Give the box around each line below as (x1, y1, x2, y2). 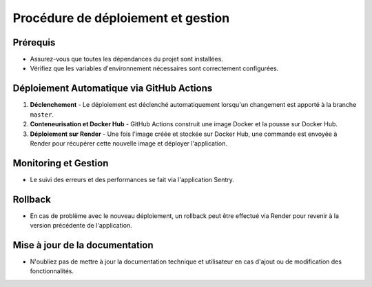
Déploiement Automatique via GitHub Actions (12, 83, 213, 95)
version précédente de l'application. (30, 221, 132, 230)
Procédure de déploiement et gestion (12, 10, 230, 26)
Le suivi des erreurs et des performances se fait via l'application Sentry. (30, 175, 234, 184)
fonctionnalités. (30, 267, 74, 275)
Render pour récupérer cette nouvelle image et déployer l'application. (30, 139, 227, 148)
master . (30, 110, 54, 119)
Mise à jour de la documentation (12, 239, 154, 251)
